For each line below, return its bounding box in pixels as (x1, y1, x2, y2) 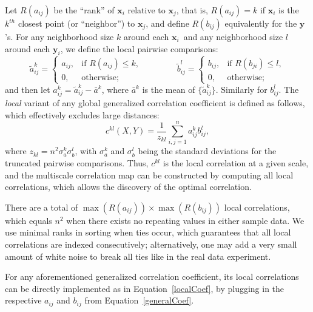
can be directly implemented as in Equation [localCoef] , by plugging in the (5, 282, 284, 294)
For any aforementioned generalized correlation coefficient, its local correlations (5, 270, 299, 283)
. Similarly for (215, 83, 268, 95)
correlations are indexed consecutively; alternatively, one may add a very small (5, 237, 297, 250)
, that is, (176, 4, 208, 16)
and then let (5, 83, 50, 95)
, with (75, 144, 97, 157)
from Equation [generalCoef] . (84, 294, 194, 307)
